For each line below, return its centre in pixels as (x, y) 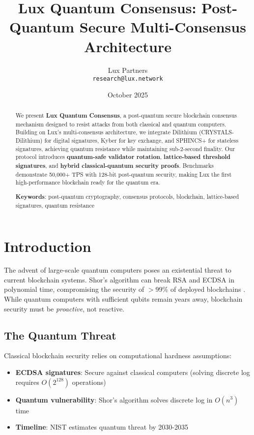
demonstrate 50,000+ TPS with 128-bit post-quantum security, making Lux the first (124, 174)
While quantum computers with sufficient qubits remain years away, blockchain (123, 298)
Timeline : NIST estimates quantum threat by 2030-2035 (102, 427)
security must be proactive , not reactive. (64, 308)
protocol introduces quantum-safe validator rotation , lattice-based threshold (123, 157)
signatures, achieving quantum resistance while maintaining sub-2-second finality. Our (125, 148)
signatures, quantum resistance (55, 205)
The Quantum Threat (60, 335)
